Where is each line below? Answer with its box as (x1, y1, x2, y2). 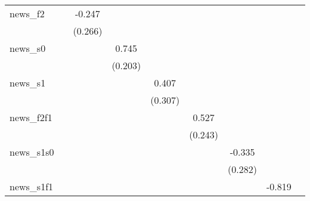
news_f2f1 (10, 110, 52, 124)
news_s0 (10, 41, 46, 55)
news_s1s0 (10, 145, 54, 159)
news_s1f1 (10, 180, 54, 193)
